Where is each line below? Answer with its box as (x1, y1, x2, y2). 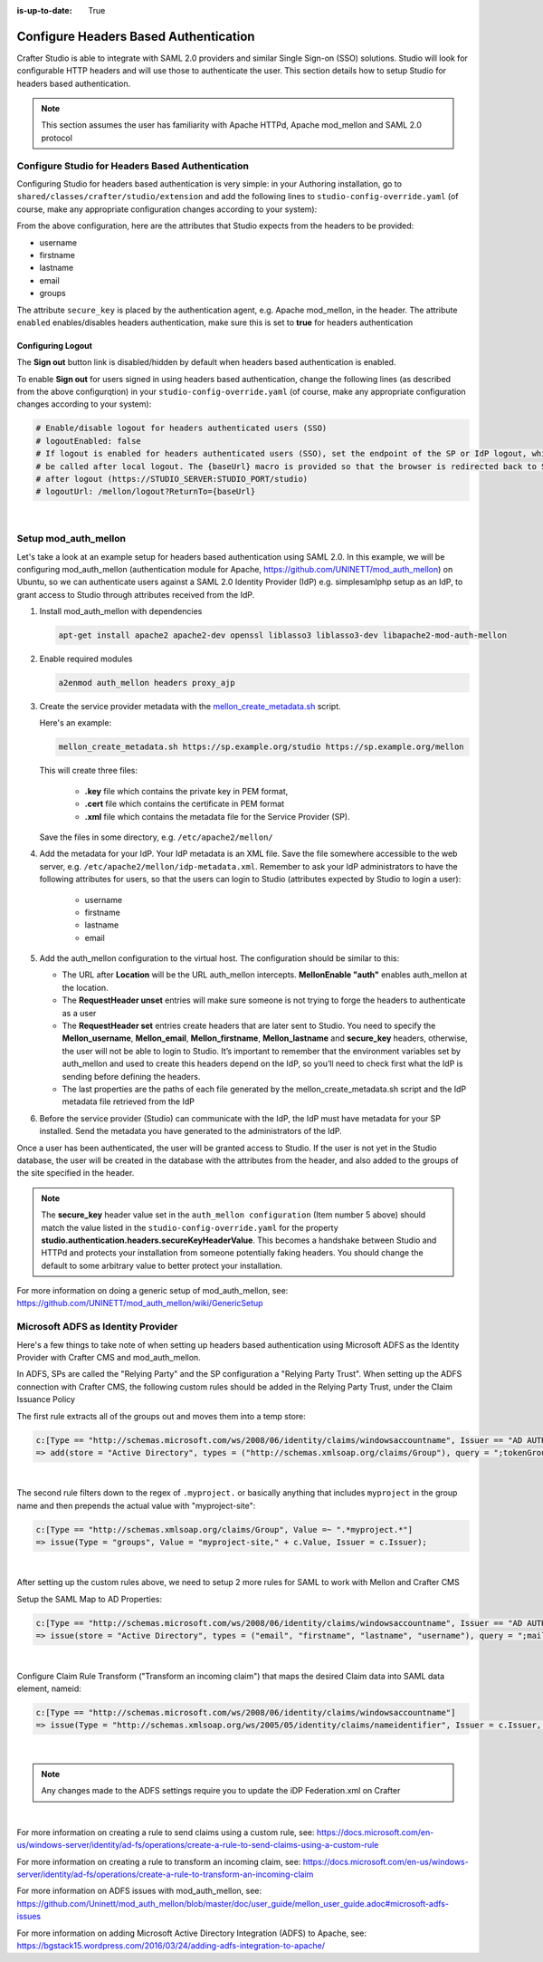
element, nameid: (16, 1683, 81, 1694)
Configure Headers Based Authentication (16, 28, 255, 44)
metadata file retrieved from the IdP (62, 1096, 195, 1107)
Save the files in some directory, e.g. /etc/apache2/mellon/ (39, 832, 273, 842)
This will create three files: (39, 765, 138, 776)
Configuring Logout (16, 340, 92, 351)
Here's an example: (39, 717, 112, 728)
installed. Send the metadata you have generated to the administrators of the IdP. (39, 1126, 343, 1137)
